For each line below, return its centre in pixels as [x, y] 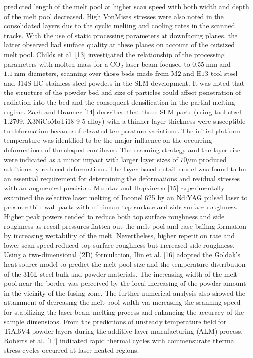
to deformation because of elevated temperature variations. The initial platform [122, 130]
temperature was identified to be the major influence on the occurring [108, 140]
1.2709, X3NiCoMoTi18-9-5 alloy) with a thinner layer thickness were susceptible [125, 121]
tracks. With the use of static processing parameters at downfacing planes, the [121, 35]
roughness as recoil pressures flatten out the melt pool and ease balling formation [125, 226]
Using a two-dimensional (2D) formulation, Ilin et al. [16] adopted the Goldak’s [122, 254]
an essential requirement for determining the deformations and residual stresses [122, 178]
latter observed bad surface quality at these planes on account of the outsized [119, 45]
